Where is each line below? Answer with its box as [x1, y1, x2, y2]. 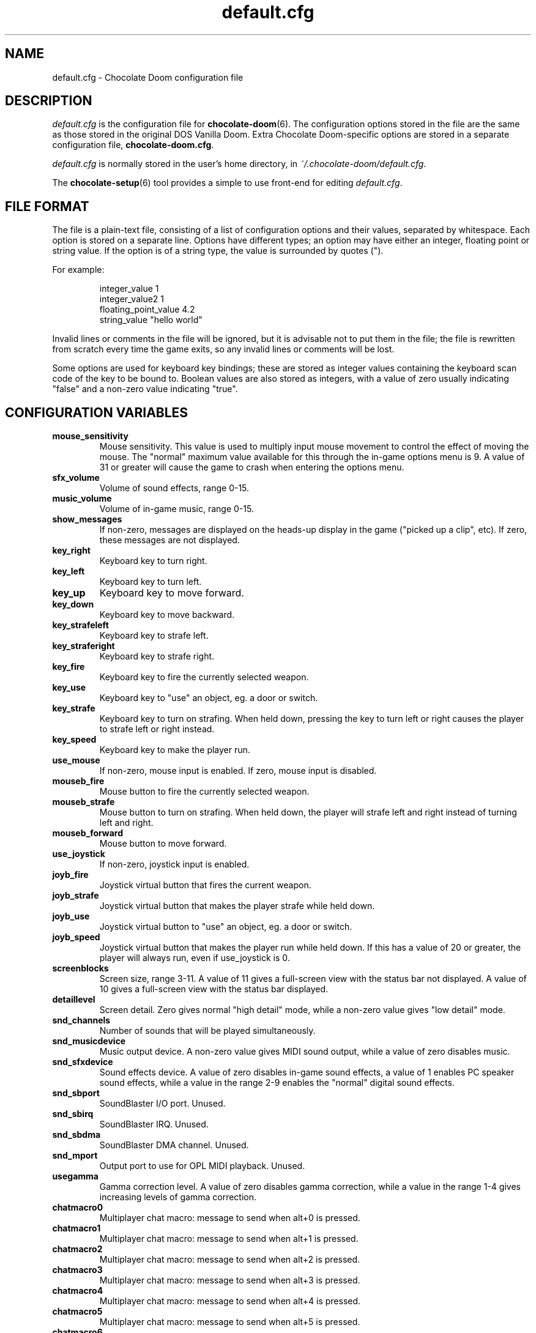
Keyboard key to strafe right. [99, 651, 215, 662]
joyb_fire [52, 869, 89, 880]
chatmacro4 [52, 1285, 103, 1296]
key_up [52, 587, 86, 600]
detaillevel [52, 994, 95, 1005]
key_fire [52, 661, 85, 672]
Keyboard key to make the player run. [99, 744, 250, 756]
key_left [52, 566, 85, 577]
